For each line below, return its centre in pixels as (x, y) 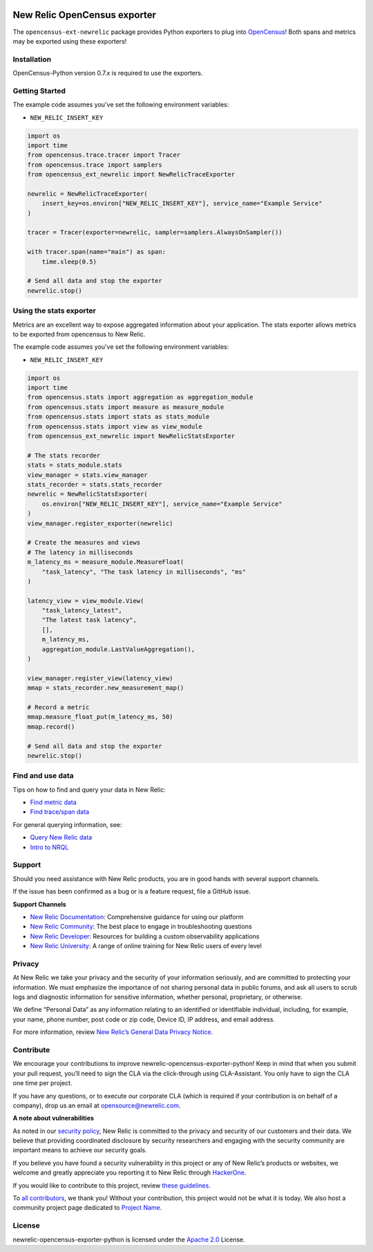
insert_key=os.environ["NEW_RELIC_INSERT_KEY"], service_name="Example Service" (182, 203)
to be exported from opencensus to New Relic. (79, 334)
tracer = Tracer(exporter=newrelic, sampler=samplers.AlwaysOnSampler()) (155, 233)
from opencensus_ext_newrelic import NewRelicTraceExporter (131, 174)
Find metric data (54, 802)
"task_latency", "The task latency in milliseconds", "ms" (144, 572)
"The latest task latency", (89, 620)
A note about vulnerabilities (54, 1118)
